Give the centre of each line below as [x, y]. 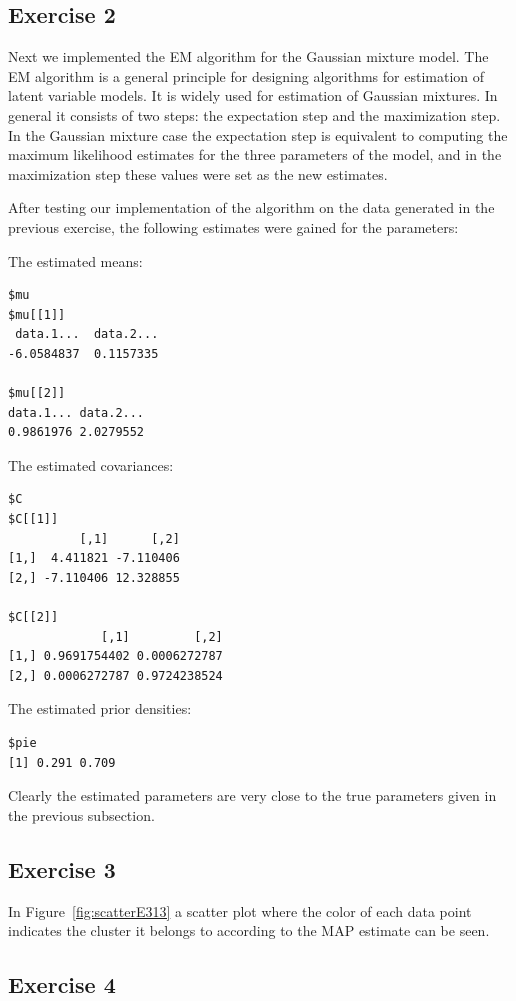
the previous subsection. [81, 814]
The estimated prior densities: [100, 708]
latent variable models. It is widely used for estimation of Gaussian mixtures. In [253, 95]
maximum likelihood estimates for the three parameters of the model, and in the [255, 154]
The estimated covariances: [91, 464]
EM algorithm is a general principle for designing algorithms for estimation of [246, 75]
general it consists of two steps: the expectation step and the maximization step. [254, 114]
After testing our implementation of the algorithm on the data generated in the [251, 207]
